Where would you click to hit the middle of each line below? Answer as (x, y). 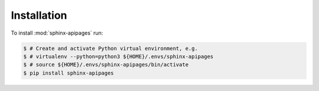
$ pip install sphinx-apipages (69, 73)
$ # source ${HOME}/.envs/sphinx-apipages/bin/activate (106, 65)
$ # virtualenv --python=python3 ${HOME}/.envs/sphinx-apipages (118, 56)
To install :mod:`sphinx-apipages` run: (57, 33)
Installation (39, 15)
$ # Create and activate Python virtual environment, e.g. (110, 48)
